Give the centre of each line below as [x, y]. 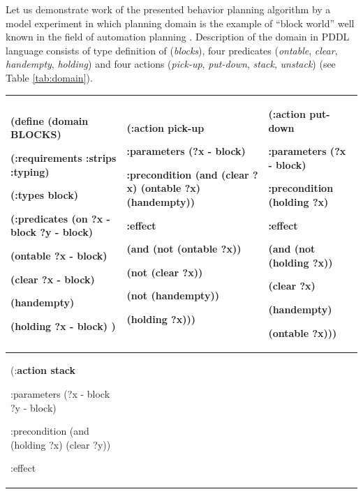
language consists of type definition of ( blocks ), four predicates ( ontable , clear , [172, 50]
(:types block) [44, 195]
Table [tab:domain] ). [49, 77]
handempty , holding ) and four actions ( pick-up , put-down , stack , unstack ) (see [171, 64]
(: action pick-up [165, 127]
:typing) [30, 171]
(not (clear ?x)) [165, 272]
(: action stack [43, 370]
